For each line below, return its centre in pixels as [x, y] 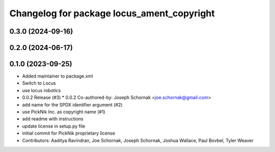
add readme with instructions [53, 119]
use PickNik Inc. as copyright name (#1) [64, 112]
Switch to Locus [39, 83]
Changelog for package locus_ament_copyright [112, 13]
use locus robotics [42, 90]
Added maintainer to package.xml [58, 76]
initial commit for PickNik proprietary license [69, 133]
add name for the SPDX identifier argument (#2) [72, 105]
